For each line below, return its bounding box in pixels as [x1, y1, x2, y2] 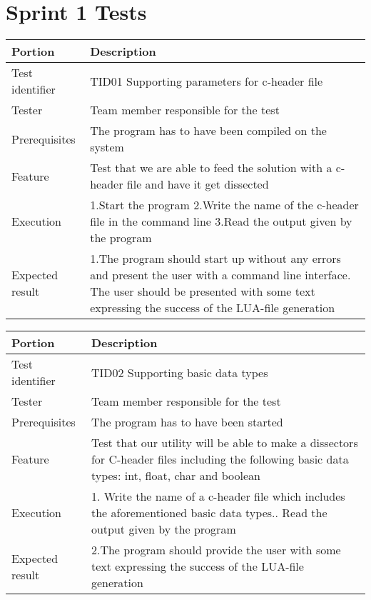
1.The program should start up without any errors [90, 250, 341, 267]
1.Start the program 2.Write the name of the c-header [90, 196, 359, 214]
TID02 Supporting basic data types [91, 364, 268, 381]
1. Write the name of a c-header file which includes [91, 488, 345, 505]
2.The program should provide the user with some [91, 541, 341, 559]
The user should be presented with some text [90, 283, 315, 300]
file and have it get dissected [126, 176, 269, 193]
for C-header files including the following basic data [91, 451, 349, 468]
